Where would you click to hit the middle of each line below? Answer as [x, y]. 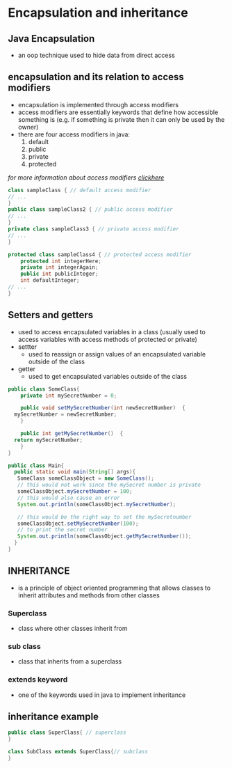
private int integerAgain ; [59, 267]
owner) [28, 127]
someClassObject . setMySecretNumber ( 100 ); [78, 524]
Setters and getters [51, 315]
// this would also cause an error [68, 498]
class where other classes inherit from [73, 628]
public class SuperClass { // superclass [67, 732]
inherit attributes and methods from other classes [89, 595]
